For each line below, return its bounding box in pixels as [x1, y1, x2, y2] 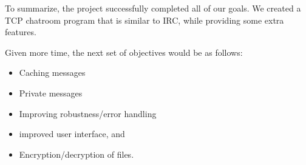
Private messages [19, 86, 83, 99]
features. [5, 25, 36, 38]
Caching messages [19, 66, 86, 79]
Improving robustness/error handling [19, 107, 157, 120]
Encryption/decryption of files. [19, 147, 134, 160]
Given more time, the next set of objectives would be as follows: [5, 45, 243, 58]
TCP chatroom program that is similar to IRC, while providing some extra [5, 13, 284, 26]
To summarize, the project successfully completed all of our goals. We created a [5, 2, 301, 14]
